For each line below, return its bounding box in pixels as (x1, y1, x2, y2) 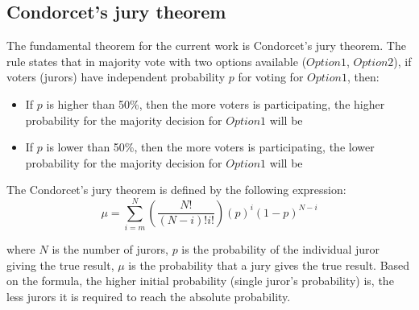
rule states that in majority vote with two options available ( (6, 52, 307, 69)
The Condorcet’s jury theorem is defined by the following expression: (6, 181, 346, 198)
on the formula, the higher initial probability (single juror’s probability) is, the (6, 272, 394, 289)
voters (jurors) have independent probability (6, 68, 226, 85)
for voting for (238, 68, 304, 85)
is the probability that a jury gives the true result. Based (128, 256, 410, 273)
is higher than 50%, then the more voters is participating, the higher (46, 95, 385, 112)
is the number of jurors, (52, 241, 168, 258)
